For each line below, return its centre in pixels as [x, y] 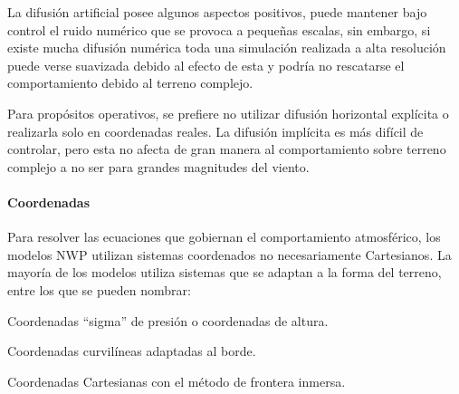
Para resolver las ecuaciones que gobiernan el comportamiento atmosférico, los [224, 237]
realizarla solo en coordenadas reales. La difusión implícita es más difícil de [215, 131]
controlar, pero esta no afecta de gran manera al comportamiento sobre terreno [227, 149]
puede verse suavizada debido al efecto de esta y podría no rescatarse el [206, 65]
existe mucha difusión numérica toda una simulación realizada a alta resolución [227, 48]
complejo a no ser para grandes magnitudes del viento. [158, 166]
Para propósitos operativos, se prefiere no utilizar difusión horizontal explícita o [228, 113]
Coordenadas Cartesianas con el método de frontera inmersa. [177, 381]
